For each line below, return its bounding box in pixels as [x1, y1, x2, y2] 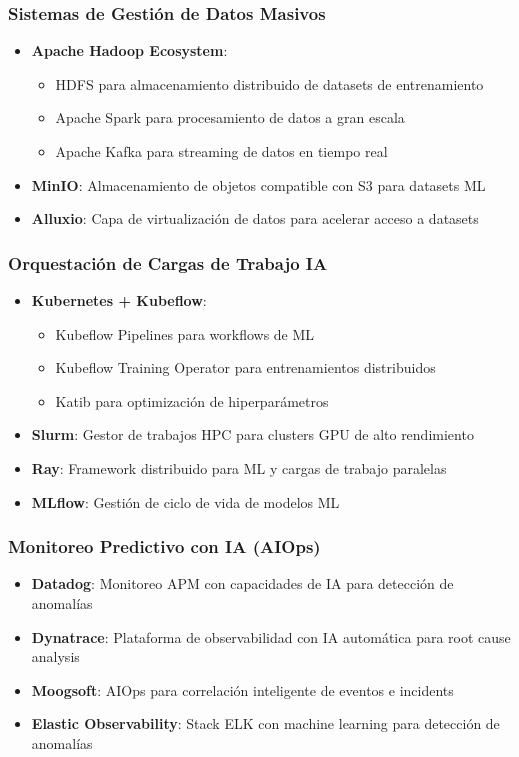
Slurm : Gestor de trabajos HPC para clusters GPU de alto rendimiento [31, 424, 474, 445]
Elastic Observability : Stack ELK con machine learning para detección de [31, 713, 500, 734]
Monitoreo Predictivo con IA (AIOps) [8, 534, 321, 559]
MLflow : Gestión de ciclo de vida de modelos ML [31, 491, 340, 512]
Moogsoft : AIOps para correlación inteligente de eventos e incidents [31, 679, 454, 700]
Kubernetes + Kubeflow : [31, 290, 207, 310]
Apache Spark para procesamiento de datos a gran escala [55, 107, 405, 128]
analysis [31, 646, 80, 667]
